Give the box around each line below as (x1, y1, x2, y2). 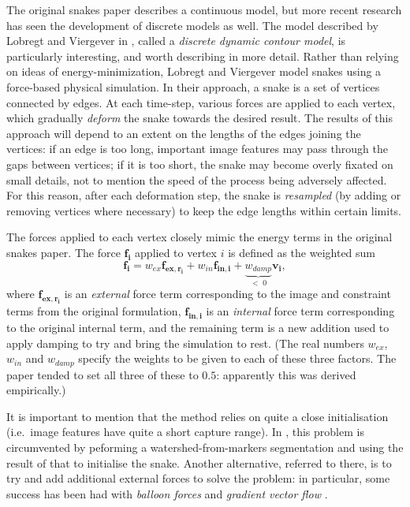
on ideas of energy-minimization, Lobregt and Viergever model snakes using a (6, 63, 382, 80)
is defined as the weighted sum (228, 244, 376, 260)
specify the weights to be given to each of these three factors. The (78, 350, 397, 367)
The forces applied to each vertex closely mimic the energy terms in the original (6, 229, 393, 245)
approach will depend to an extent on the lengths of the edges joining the (6, 125, 361, 141)
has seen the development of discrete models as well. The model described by (6, 17, 378, 33)
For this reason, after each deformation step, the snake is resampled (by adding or (6, 187, 401, 203)
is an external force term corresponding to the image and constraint (64, 285, 391, 302)
